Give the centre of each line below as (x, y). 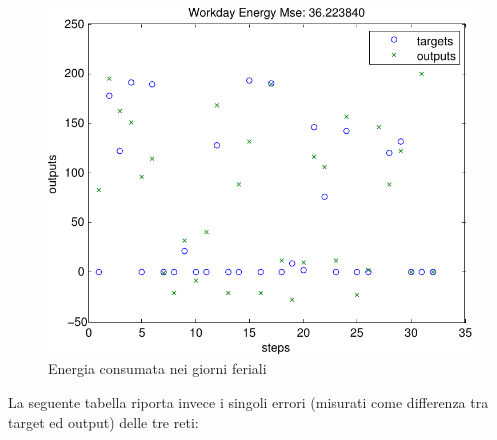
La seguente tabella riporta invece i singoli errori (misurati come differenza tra (248, 402)
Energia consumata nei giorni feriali (157, 368)
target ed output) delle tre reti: (103, 421)
